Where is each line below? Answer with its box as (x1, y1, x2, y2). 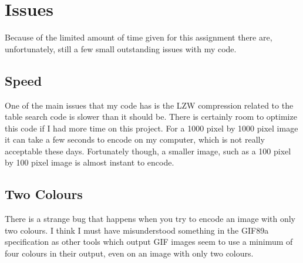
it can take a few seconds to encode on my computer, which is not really (5, 133, 265, 146)
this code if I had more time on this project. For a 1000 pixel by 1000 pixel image (5, 122, 298, 134)
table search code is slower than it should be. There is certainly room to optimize (5, 110, 297, 123)
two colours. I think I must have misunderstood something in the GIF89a (5, 224, 269, 236)
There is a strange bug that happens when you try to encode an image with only (5, 213, 296, 225)
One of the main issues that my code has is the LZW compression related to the (5, 99, 294, 111)
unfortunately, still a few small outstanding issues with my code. (5, 42, 237, 55)
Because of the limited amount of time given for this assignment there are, (5, 31, 272, 43)
